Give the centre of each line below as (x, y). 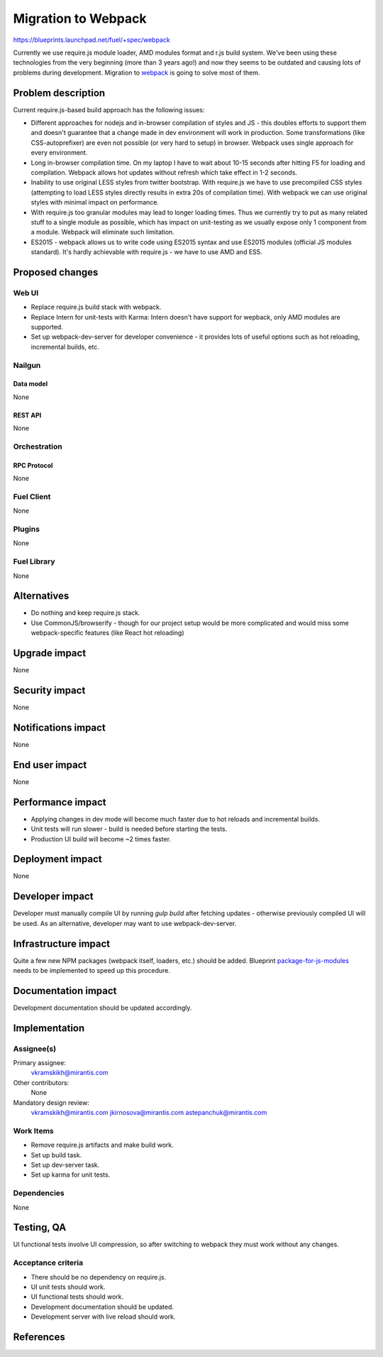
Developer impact (53, 897)
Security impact (49, 690)
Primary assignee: (40, 1063)
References (39, 1337)
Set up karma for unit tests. (71, 1175)
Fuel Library (34, 562)
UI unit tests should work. (68, 1287)
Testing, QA (40, 1227)
